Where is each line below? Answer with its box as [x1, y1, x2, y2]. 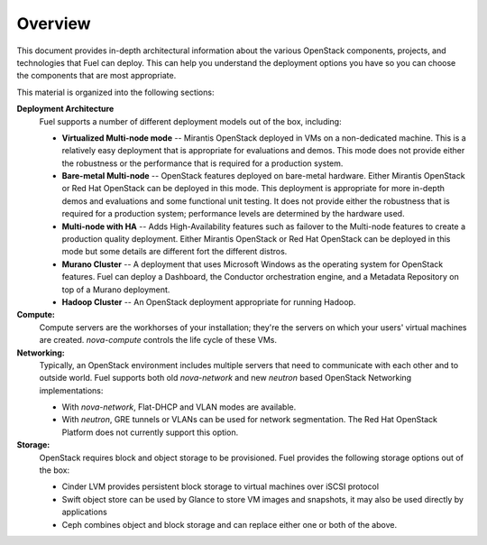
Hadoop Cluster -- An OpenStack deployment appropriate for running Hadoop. [61, 296, 356, 307]
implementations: [39, 384, 104, 396]
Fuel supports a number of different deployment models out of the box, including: [39, 115, 342, 126]
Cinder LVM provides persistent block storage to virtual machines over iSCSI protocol [61, 481, 379, 492]
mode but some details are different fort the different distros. [61, 246, 288, 257]
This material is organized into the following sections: [16, 87, 215, 97]
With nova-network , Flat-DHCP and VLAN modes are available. [61, 402, 297, 412]
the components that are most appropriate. [16, 70, 177, 81]
